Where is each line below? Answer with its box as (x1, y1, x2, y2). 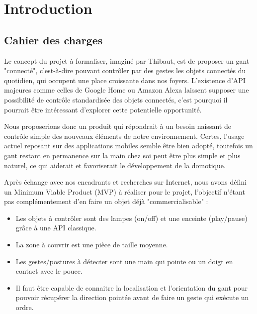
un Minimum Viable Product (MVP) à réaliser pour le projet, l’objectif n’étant (4, 186, 245, 197)
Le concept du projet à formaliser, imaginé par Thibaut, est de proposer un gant (4, 55, 250, 66)
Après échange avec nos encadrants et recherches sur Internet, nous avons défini (4, 177, 247, 187)
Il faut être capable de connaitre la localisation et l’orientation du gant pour (15, 282, 248, 293)
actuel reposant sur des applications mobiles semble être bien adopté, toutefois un (4, 140, 253, 151)
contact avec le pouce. (15, 266, 83, 276)
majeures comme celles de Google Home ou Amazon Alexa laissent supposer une (4, 85, 249, 95)
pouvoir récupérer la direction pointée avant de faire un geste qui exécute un (15, 292, 249, 303)
